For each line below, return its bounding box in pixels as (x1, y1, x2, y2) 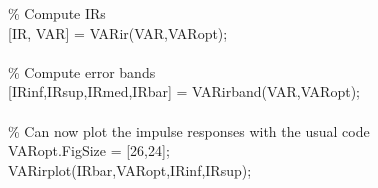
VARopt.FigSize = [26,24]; (8, 140, 170, 161)
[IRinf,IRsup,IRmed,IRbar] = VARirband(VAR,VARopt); (8, 81, 360, 102)
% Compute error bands (8, 61, 156, 82)
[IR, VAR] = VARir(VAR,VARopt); (8, 22, 228, 43)
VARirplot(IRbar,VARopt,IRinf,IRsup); (8, 159, 252, 180)
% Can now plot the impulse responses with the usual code (8, 120, 370, 141)
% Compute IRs (8, 3, 106, 23)
